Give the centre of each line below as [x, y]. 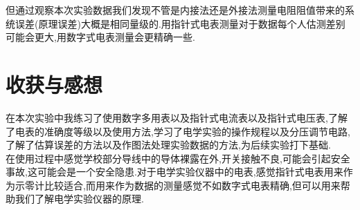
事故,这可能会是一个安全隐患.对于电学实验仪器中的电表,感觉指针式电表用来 [174, 172]
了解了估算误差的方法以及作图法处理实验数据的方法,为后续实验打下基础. [168, 145]
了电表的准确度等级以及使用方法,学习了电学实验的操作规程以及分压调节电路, [178, 131]
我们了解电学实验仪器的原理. [79, 199]
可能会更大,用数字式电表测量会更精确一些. [100, 37]
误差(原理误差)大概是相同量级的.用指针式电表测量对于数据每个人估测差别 [180, 23]
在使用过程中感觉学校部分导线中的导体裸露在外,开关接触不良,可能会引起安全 [178, 158]
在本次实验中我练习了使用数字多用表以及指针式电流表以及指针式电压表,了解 [177, 117]
